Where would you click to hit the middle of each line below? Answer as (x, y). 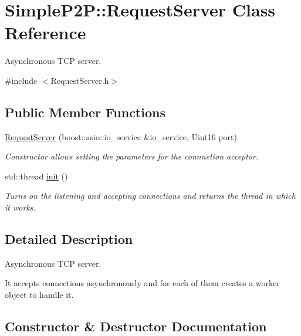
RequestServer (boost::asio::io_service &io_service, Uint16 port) (121, 136)
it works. (20, 207)
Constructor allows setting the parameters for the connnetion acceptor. (132, 156)
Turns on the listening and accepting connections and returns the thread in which (150, 196)
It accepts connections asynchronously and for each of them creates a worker (142, 283)
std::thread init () (36, 176)
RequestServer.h (80, 80)
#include (21, 80)
